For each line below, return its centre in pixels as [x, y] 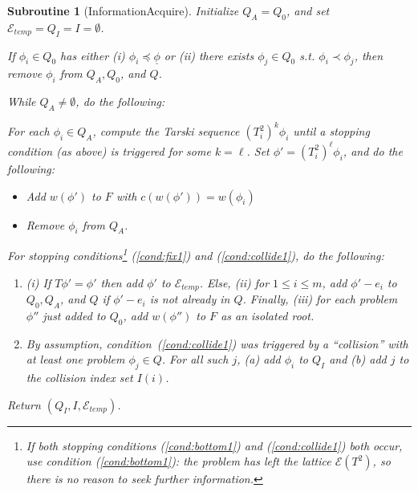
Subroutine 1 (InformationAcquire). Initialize [123, 10]
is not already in [190, 299]
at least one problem [75, 359]
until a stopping [331, 131]
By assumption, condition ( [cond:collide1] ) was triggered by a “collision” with [217, 343]
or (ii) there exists [209, 55]
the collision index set [79, 378]
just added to [74, 315]
